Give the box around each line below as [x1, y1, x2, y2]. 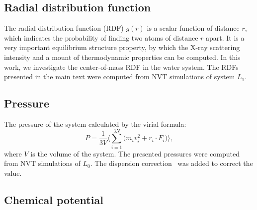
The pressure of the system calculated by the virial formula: [4, 118, 186, 129]
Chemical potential [4, 192, 103, 207]
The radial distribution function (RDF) [4, 23, 124, 33]
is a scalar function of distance [147, 23, 240, 33]
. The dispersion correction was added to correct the [90, 158, 253, 168]
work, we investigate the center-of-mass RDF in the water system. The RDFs [4, 61, 239, 72]
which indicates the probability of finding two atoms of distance [4, 32, 198, 43]
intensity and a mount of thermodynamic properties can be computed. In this [4, 52, 241, 62]
